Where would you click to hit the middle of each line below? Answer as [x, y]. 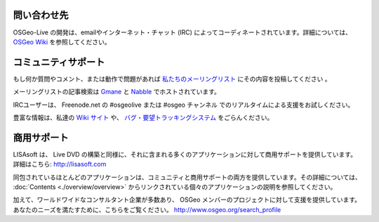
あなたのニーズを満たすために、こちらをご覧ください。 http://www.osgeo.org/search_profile [147, 209]
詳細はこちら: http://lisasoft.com [60, 164]
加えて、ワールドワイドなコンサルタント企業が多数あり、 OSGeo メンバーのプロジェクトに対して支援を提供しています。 [187, 200]
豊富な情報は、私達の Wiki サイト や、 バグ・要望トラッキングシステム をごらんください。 [143, 117]
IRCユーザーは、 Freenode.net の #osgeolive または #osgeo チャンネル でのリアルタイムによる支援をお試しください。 [184, 105]
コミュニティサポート [59, 62]
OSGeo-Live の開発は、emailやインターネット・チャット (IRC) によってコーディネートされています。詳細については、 [182, 32]
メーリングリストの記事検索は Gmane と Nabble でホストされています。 [117, 92]
